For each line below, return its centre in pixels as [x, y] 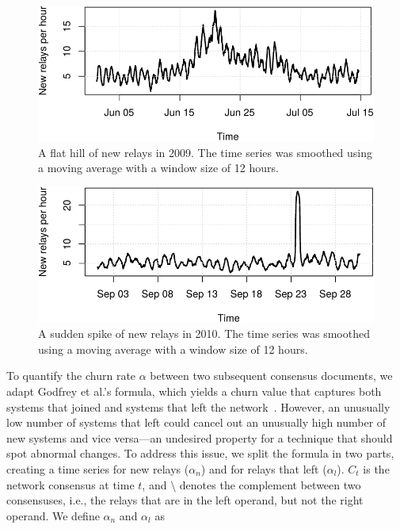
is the [376, 468]
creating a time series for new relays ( [98, 468]
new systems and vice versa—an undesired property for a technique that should [200, 437]
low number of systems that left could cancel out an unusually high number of [196, 422]
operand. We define [53, 515]
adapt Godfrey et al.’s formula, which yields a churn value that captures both [194, 391]
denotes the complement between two [270, 484]
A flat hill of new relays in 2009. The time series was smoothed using [206, 152]
